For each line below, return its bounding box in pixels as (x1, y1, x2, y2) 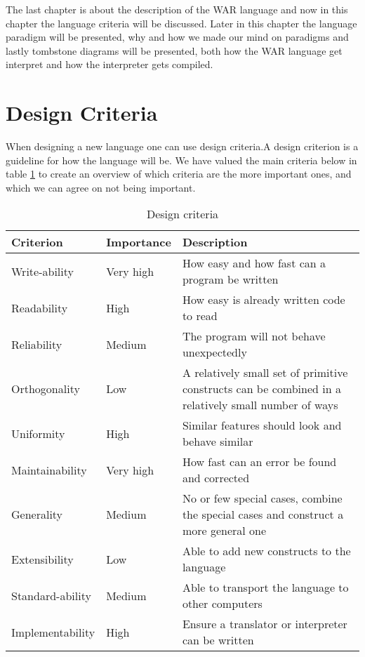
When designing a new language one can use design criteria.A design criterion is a (6, 139, 359, 154)
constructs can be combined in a (182, 380, 341, 397)
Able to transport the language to (182, 579, 349, 596)
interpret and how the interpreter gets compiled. (6, 57, 213, 72)
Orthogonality (11, 380, 80, 397)
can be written (182, 632, 254, 649)
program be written (182, 271, 279, 288)
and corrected (182, 470, 250, 486)
